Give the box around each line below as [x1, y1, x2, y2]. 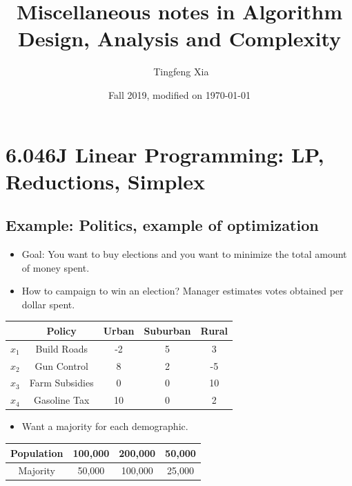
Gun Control [35, 358, 88, 373]
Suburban [144, 323, 191, 337]
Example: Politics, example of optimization [6, 214, 319, 236]
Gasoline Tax [34, 393, 90, 407]
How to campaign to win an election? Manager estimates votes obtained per [21, 283, 344, 298]
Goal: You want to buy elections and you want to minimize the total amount [21, 247, 347, 261]
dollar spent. [21, 297, 75, 311]
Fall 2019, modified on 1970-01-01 [108, 87, 251, 102]
